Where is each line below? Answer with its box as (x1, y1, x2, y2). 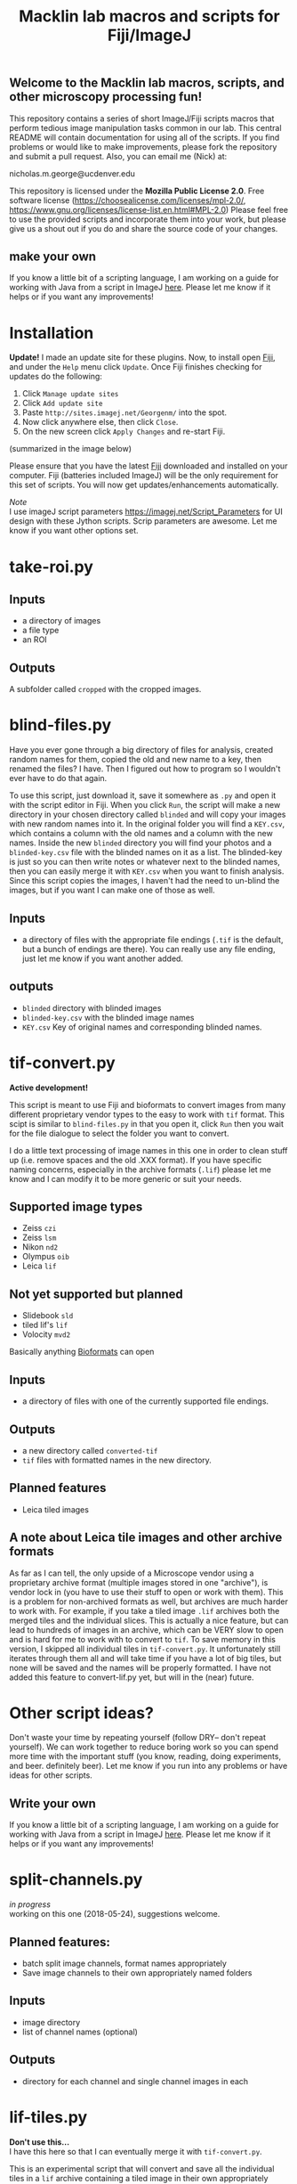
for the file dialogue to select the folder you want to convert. (9, 1128, 229, 1138)
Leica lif (21, 1260, 57, 1271)
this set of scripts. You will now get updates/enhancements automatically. (9, 479, 279, 491)
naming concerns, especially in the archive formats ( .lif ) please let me (9, 1164, 271, 1175)
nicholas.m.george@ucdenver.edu (9, 167, 136, 179)
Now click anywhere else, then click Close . (21, 417, 179, 428)
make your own (9, 249, 96, 264)
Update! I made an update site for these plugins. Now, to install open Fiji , (9, 352, 276, 363)
